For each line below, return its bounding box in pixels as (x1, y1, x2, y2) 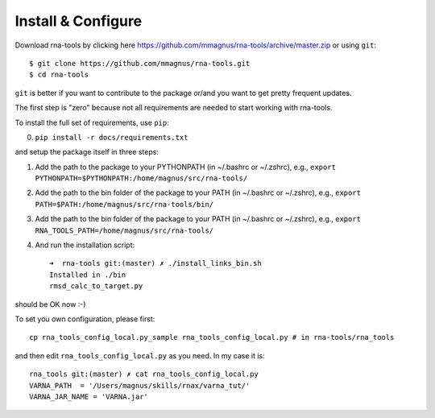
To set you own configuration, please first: (14, 314, 155, 324)
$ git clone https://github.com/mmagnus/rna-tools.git (29, 59, 251, 68)
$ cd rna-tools (29, 70, 89, 80)
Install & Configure (14, 12, 143, 30)
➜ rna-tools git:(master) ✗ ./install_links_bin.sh (49, 259, 262, 268)
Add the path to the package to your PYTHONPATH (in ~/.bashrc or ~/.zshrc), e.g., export (35, 162, 336, 172)
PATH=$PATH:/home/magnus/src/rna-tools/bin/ (35, 200, 214, 209)
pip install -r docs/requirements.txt (35, 133, 188, 142)
